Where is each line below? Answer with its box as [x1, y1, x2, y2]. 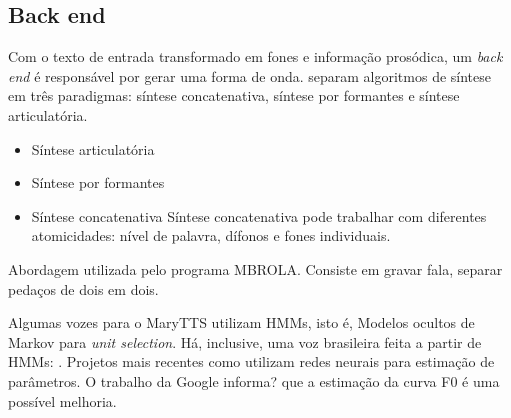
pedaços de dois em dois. [8, 278, 159, 299]
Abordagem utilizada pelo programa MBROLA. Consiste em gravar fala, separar [8, 258, 503, 279]
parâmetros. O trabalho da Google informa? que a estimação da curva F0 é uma [8, 370, 500, 391]
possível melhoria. [8, 390, 117, 411]
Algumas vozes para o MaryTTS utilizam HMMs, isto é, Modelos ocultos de [8, 312, 475, 333]
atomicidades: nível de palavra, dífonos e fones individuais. [31, 225, 391, 246]
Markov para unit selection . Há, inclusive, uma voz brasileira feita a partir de [8, 331, 482, 352]
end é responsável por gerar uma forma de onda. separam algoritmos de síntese [8, 65, 491, 86]
